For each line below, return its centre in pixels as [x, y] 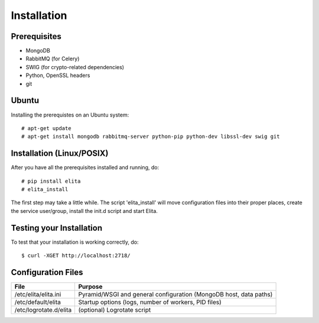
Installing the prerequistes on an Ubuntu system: [70, 115]
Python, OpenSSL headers [58, 75]
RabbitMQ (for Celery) [53, 59]
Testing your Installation [57, 228]
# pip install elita [51, 181]
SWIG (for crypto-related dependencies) [75, 67]
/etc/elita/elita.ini [38, 294]
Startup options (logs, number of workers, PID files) [150, 302]
